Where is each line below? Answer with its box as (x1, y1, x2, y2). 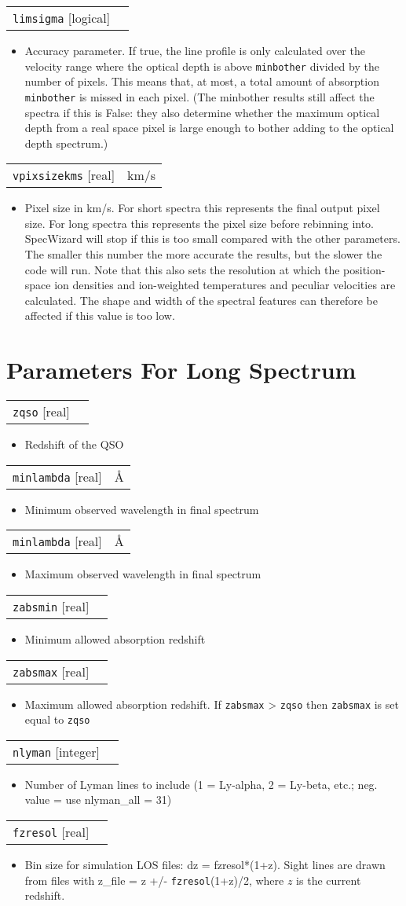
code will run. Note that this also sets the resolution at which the (24, 261, 340, 277)
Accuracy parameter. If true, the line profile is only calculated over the (24, 42, 365, 58)
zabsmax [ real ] (13, 662, 90, 680)
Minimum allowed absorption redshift (24, 630, 206, 647)
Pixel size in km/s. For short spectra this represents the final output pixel (24, 200, 380, 216)
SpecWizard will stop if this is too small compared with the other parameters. (24, 230, 401, 247)
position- (343, 261, 386, 277)
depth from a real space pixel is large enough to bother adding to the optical (24, 119, 394, 136)
